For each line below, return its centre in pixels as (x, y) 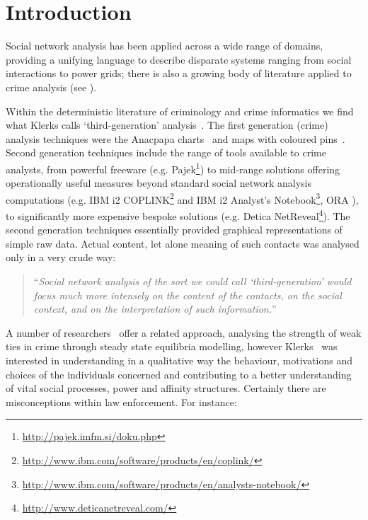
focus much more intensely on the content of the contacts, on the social (188, 295)
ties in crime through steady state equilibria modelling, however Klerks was (172, 346)
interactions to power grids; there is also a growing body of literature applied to (179, 73)
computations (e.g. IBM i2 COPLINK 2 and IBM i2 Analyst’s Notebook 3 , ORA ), (182, 198)
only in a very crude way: (61, 257)
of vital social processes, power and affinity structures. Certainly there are (166, 388)
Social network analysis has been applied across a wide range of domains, (165, 46)
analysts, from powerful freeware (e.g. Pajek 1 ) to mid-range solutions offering (173, 168)
